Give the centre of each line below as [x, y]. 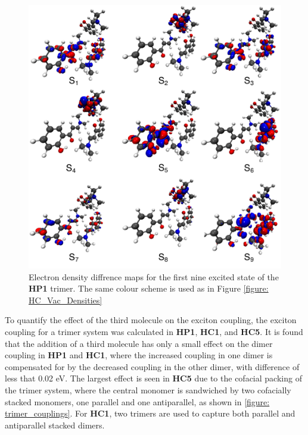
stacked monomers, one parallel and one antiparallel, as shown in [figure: [137, 401]
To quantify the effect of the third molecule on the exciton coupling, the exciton [151, 320]
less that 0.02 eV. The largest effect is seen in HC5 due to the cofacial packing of [153, 378]
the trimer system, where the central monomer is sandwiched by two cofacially [148, 389]
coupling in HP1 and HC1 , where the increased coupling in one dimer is [139, 355]
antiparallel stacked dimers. [55, 425]
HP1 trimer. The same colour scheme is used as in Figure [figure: [149, 288]
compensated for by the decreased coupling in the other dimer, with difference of [152, 366]
